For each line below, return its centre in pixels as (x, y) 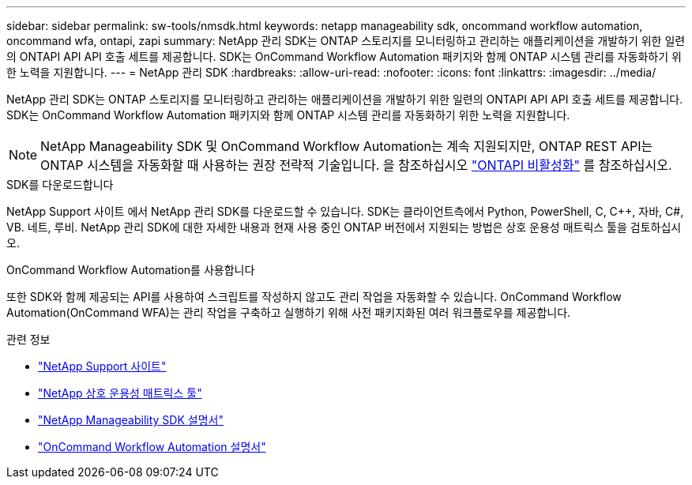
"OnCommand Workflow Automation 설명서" (152, 447)
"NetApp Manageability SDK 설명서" (131, 420)
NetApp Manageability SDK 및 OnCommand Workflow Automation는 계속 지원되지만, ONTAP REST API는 (347, 146)
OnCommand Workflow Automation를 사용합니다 (131, 270)
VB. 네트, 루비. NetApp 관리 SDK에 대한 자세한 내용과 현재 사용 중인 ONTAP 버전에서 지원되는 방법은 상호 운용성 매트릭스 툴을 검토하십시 (344, 227)
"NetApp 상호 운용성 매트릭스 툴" (120, 393)
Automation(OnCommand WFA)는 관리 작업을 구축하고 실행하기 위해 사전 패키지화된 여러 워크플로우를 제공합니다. (289, 312)
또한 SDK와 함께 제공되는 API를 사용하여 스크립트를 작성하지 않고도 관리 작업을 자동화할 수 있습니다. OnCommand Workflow (314, 297)
